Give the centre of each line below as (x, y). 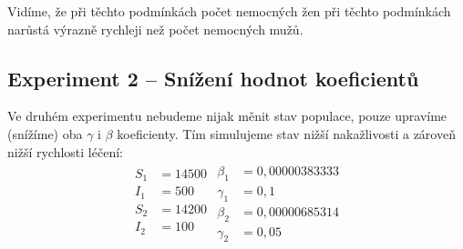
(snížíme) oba (45, 133)
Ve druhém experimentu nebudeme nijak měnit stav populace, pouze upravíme (227, 116)
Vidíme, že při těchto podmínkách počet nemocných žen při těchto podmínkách (229, 11)
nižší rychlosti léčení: (65, 151)
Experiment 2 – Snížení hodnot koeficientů (213, 78)
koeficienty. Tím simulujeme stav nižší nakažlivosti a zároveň (286, 133)
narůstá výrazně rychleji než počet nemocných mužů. (155, 29)
